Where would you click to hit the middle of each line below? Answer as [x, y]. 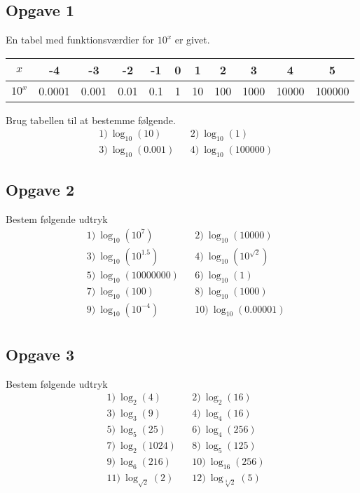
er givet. [192, 40]
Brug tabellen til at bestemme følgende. [91, 120]
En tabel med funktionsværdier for [80, 40]
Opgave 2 [40, 190]
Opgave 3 [40, 354]
